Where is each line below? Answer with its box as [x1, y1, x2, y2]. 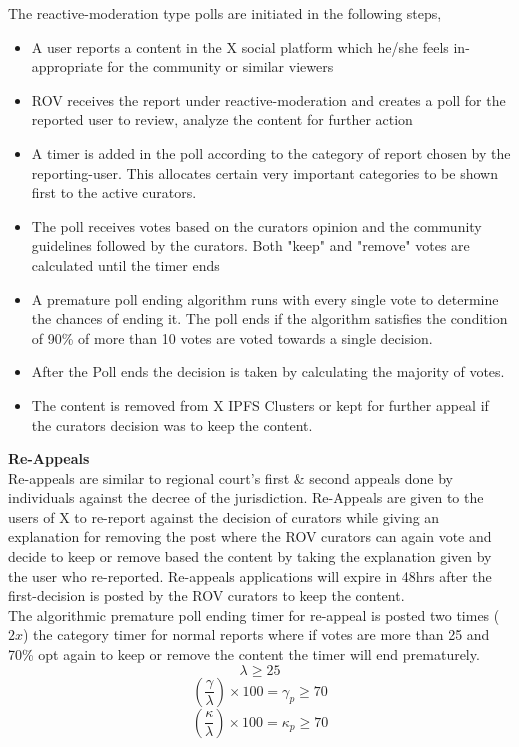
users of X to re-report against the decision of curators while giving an [8, 506, 440, 527]
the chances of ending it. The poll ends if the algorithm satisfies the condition [31, 308, 508, 329]
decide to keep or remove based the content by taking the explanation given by [8, 546, 492, 567]
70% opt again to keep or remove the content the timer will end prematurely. [8, 644, 480, 665]
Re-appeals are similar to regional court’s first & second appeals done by [8, 467, 453, 488]
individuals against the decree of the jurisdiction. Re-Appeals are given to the [8, 487, 484, 508]
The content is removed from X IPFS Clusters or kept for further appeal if [31, 394, 489, 415]
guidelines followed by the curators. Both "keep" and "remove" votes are [31, 235, 470, 256]
